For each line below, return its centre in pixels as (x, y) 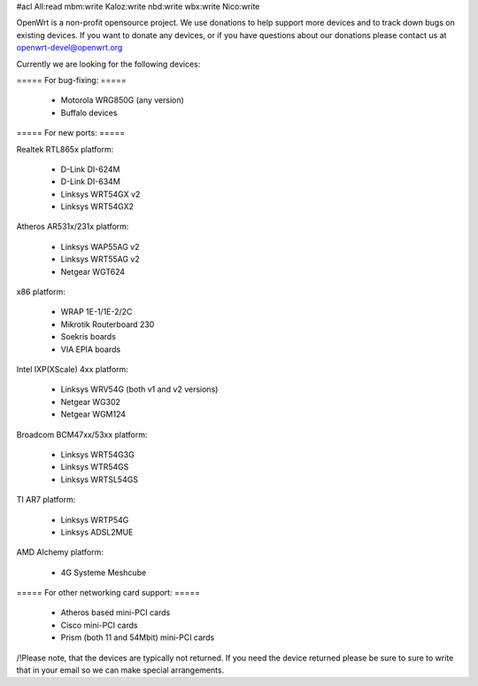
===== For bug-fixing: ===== (72, 80)
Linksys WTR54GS (95, 467)
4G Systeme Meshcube (104, 573)
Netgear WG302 (91, 401)
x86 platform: (41, 292)
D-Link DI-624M (90, 169)
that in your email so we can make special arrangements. (120, 670)
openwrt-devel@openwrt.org (69, 48)
